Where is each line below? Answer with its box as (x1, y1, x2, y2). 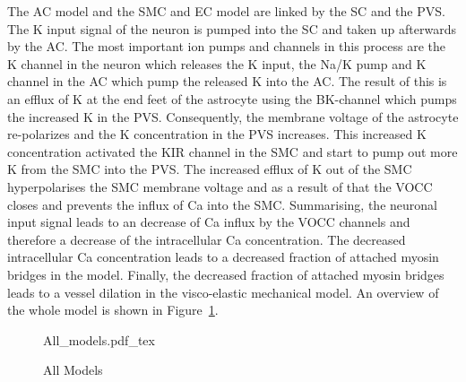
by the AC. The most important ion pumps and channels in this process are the (7, 37, 446, 56)
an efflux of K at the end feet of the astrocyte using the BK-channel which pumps (7, 89, 457, 108)
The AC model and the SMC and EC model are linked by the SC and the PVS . (7, 2, 445, 20)
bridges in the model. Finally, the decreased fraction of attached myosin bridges (7, 265, 444, 283)
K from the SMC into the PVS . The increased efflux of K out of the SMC (7, 160, 412, 178)
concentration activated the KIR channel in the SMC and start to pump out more (7, 142, 458, 161)
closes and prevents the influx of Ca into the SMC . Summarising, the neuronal (7, 195, 437, 213)
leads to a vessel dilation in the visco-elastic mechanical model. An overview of (7, 282, 439, 301)
